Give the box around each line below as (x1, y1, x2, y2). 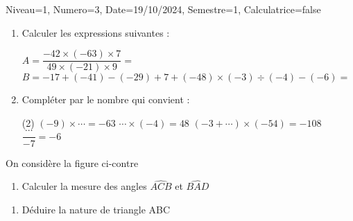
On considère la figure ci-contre (6, 155, 139, 170)
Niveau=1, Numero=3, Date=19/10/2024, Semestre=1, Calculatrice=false (6, 2, 321, 16)
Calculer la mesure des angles (21, 179, 147, 193)
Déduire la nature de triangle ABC (21, 202, 171, 216)
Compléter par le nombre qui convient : (21, 92, 190, 107)
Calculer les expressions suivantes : (21, 25, 170, 39)
